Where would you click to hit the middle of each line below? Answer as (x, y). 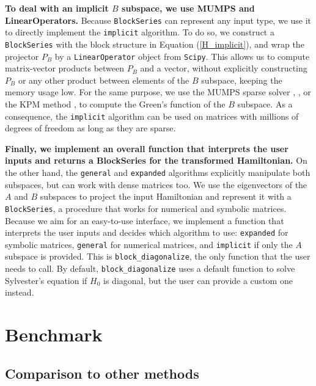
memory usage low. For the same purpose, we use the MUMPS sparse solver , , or (158, 92)
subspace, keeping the (242, 80)
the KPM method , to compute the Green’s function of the (115, 104)
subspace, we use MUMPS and (188, 8)
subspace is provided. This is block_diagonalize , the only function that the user (158, 256)
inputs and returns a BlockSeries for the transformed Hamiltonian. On (156, 160)
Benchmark (54, 334)
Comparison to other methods (102, 373)
